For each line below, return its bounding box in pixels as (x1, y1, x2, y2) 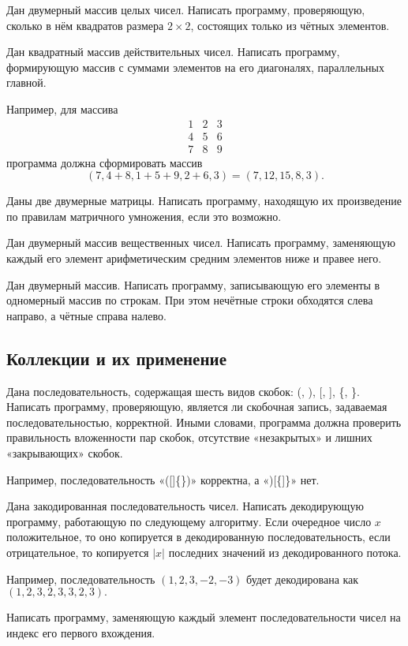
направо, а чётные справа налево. (6, 307, 167, 323)
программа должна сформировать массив (6, 154, 203, 170)
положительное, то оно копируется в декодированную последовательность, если (6, 528, 391, 545)
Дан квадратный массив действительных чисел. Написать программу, (6, 43, 340, 60)
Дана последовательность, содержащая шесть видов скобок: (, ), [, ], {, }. (6, 383, 360, 399)
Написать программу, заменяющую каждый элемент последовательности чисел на (6, 609, 401, 625)
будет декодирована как (246, 570, 359, 587)
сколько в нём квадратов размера (6, 17, 164, 33)
